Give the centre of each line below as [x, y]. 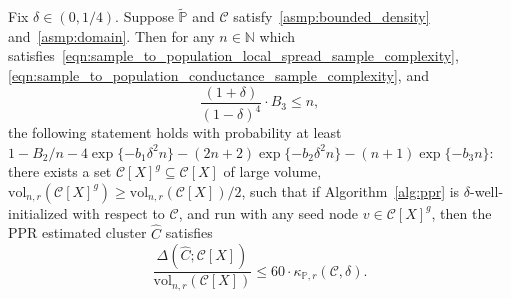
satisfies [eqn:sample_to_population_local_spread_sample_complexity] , [233, 55]
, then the [461, 212]
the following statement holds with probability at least [175, 132]
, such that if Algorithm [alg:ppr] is [350, 190]
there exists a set [60, 171]
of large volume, [272, 171]
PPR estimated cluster [77, 232]
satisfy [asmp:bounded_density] [331, 16]
